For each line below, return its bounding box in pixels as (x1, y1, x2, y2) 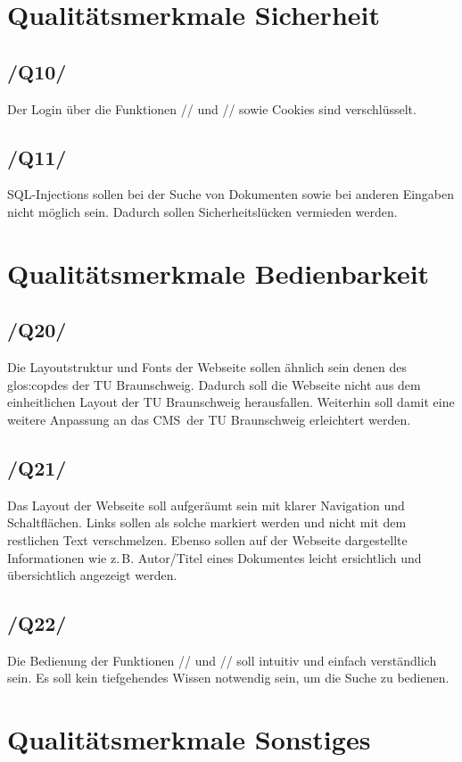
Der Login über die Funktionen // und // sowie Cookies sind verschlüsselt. (7, 99, 417, 118)
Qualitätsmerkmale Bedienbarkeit (7, 254, 430, 291)
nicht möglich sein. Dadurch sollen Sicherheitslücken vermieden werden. (7, 202, 398, 220)
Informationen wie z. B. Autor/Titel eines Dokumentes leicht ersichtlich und (7, 548, 422, 567)
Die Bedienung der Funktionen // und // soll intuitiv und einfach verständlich (7, 650, 437, 669)
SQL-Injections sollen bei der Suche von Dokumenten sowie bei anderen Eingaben (7, 185, 455, 203)
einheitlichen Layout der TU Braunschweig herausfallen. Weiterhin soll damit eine (7, 393, 455, 411)
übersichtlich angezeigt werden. (7, 566, 177, 584)
